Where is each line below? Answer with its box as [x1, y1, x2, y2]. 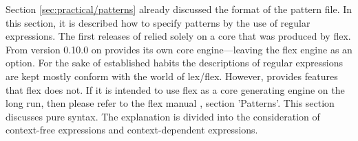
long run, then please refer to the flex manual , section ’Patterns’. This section [6, 96, 335, 110]
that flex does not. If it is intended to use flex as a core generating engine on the [6, 82, 345, 97]
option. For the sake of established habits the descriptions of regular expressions [6, 55, 343, 70]
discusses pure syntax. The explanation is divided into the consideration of [6, 109, 320, 123]
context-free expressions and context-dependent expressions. [6, 123, 258, 137]
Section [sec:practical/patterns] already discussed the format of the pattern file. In [6, 2, 352, 16]
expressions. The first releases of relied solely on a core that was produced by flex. [6, 29, 351, 43]
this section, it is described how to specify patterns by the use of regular [6, 15, 310, 29]
